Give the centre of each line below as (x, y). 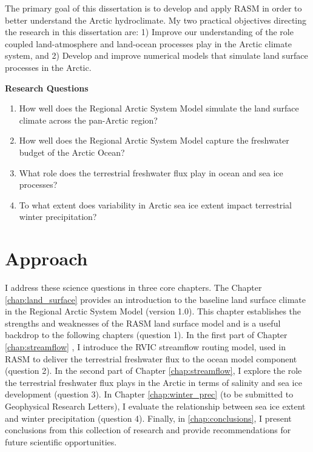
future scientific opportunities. (61, 441)
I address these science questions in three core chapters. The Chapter (133, 287)
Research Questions (47, 88)
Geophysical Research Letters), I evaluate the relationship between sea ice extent (155, 406)
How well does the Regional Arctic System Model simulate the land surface (159, 108)
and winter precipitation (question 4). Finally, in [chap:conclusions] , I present (148, 418)
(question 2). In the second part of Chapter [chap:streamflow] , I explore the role (153, 371)
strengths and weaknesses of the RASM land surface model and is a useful (143, 323)
